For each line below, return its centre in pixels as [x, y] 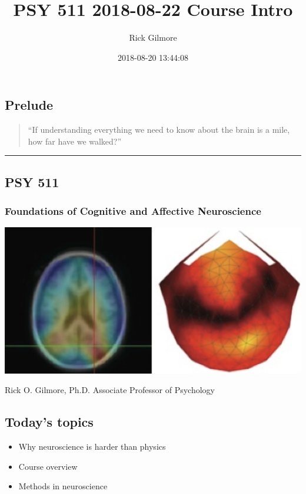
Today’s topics [49, 422]
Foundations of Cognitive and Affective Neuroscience [133, 211]
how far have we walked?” [75, 141]
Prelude [29, 105]
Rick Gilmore [153, 37]
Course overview [48, 466]
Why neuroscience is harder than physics [92, 446]
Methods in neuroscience [63, 486]
